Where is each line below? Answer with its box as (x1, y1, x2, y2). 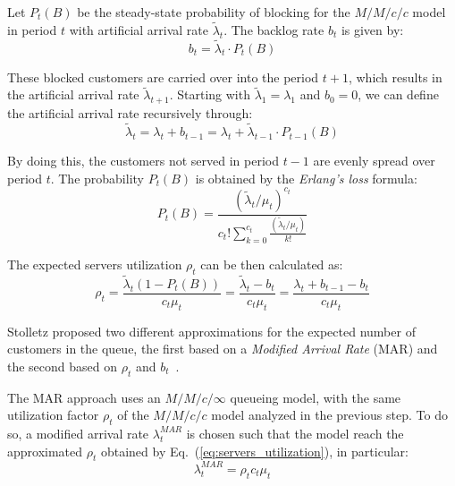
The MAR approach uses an (7, 388, 161, 406)
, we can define (358, 85, 439, 104)
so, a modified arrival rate (7, 423, 149, 442)
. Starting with (169, 85, 250, 104)
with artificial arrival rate (69, 20, 209, 38)
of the (117, 405, 149, 424)
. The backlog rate (223, 20, 324, 38)
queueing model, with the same (230, 388, 401, 406)
